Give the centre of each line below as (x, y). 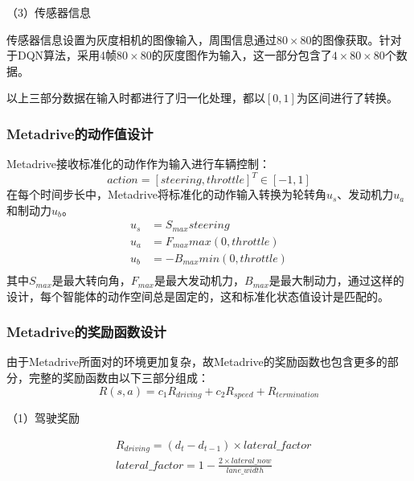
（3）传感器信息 (49, 12)
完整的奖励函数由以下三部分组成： (119, 378)
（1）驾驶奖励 (43, 418)
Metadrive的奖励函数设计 (86, 332)
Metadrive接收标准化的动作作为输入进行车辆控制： (138, 164)
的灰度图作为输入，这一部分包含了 (242, 55)
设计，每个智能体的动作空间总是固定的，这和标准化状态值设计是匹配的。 (198, 296)
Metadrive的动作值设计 (80, 133)
